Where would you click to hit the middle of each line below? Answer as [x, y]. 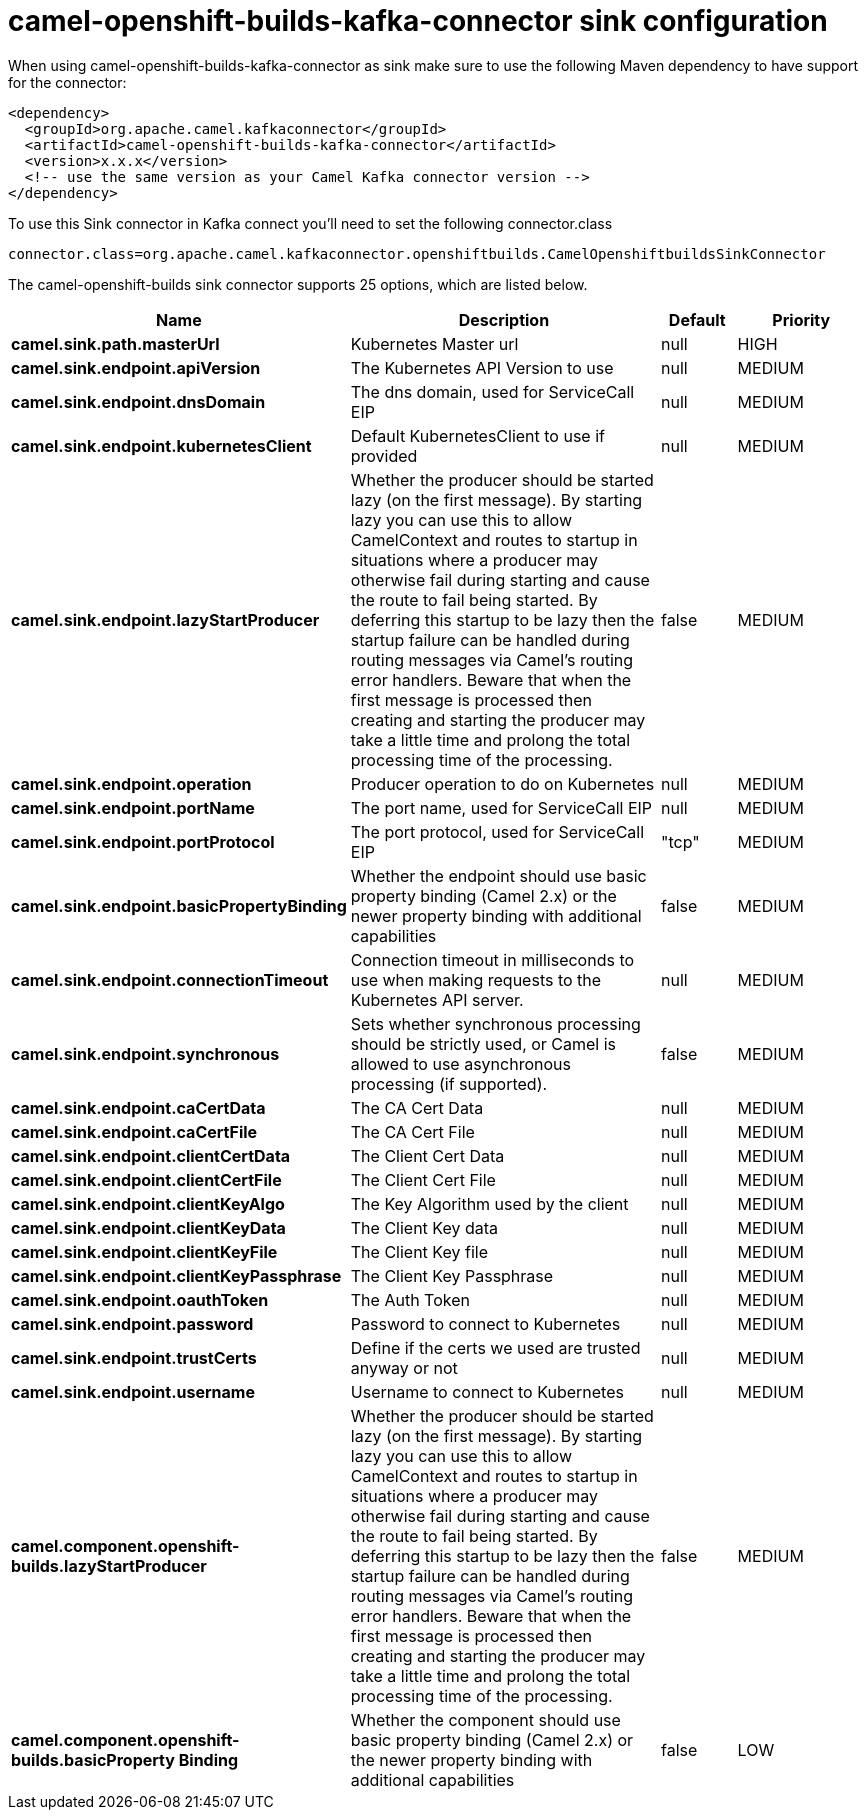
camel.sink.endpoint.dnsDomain [138, 401]
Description [504, 319]
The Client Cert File [423, 1179]
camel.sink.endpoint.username [133, 1391]
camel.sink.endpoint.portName [133, 807]
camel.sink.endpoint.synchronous [145, 1053]
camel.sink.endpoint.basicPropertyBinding [179, 905]
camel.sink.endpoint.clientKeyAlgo [148, 1203]
